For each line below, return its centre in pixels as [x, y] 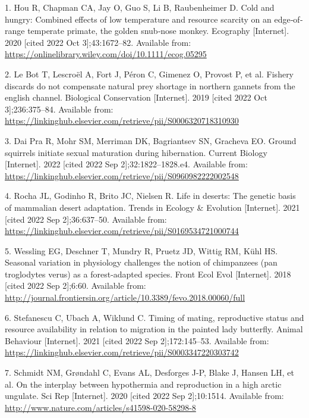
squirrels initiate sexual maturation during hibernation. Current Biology [136, 152]
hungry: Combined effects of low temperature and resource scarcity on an [138, 19]
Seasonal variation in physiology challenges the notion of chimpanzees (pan [141, 262]
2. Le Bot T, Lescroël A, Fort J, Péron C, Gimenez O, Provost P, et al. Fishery [149, 74]
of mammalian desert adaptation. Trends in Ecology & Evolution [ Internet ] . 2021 [152, 207]
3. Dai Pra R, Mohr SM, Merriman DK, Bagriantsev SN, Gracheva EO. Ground [151, 140]
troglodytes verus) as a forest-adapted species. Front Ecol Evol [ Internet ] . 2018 [148, 274]
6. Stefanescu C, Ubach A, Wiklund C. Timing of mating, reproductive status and [154, 317]
